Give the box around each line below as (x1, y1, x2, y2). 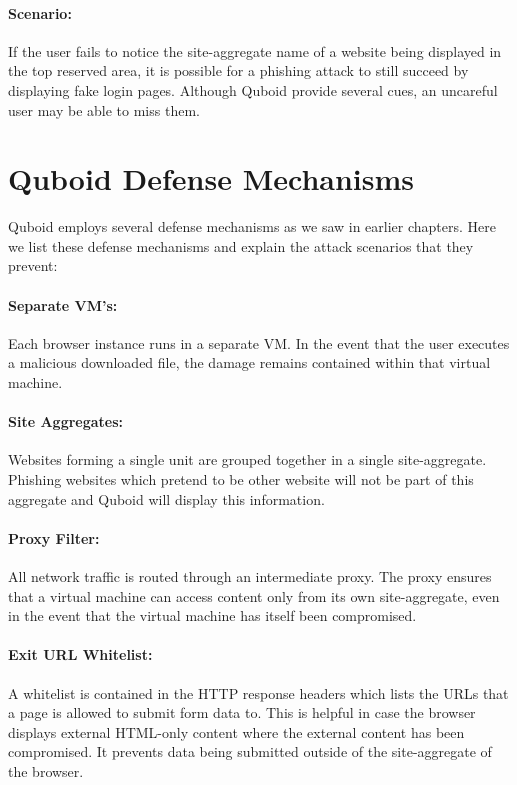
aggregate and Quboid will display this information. (8, 488, 325, 509)
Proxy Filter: (8, 527, 100, 548)
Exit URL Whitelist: (8, 644, 153, 665)
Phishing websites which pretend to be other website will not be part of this (8, 469, 474, 490)
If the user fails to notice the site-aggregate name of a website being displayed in (8, 40, 502, 61)
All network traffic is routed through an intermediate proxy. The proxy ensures (8, 566, 492, 587)
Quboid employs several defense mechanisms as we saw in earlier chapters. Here (8, 216, 496, 237)
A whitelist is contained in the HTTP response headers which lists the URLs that (8, 682, 509, 703)
